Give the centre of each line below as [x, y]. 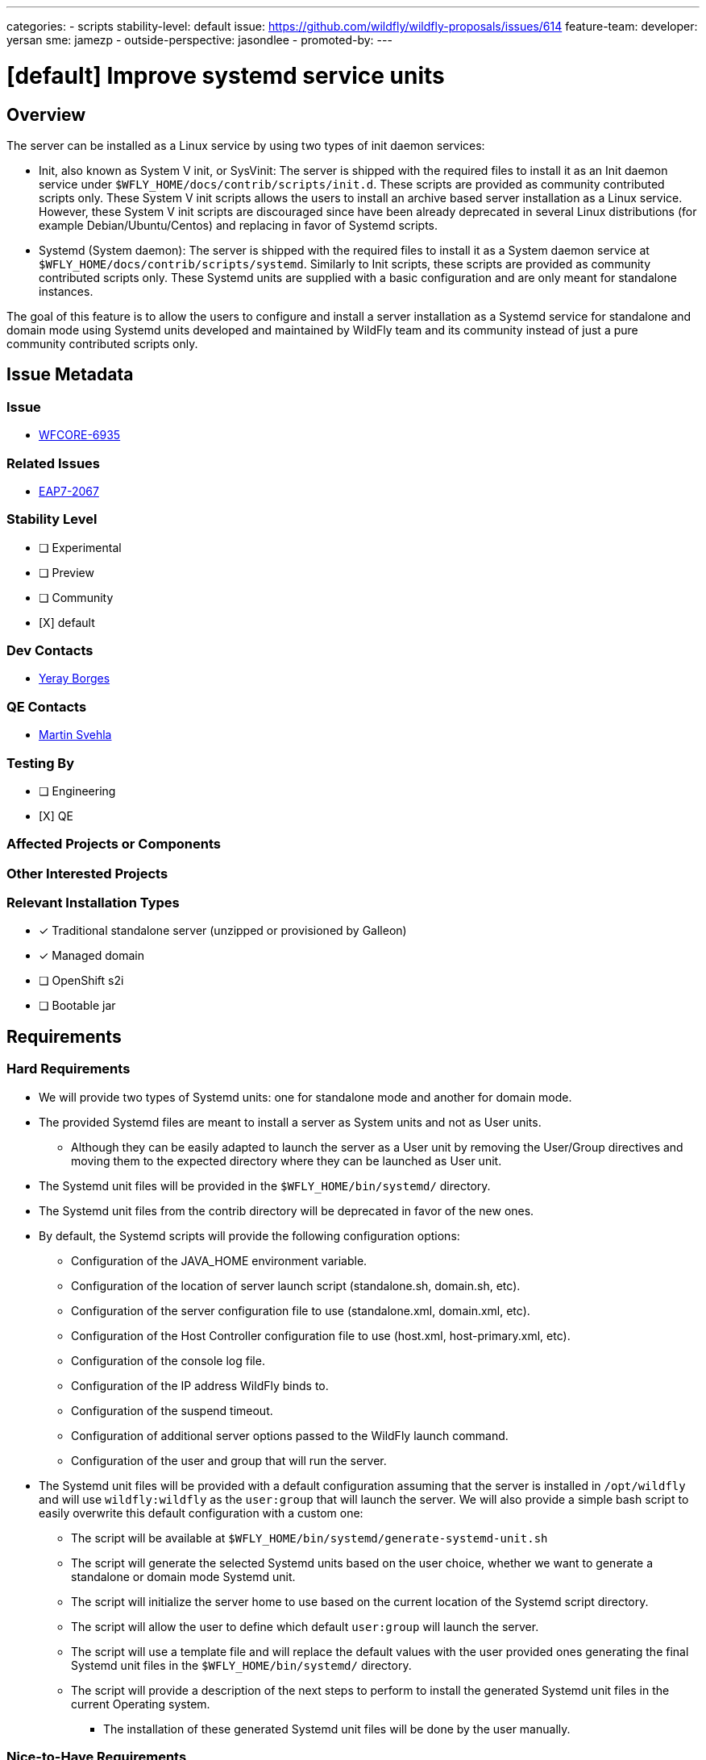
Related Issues [53, 463]
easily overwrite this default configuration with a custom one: [201, 1513]
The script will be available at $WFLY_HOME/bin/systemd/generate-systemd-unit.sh [309, 1538]
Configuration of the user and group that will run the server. [229, 1460]
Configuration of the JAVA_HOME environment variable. [219, 1260]
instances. [66, 291]
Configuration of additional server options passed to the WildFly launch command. [290, 1435]
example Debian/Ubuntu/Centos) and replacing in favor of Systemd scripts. [239, 225]
